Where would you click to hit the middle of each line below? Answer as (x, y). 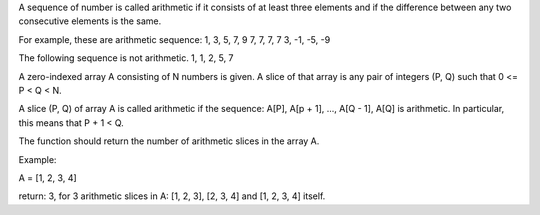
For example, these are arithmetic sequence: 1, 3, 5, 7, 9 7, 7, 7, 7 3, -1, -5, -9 (174, 39)
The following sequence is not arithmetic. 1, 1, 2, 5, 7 (126, 58)
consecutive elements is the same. (90, 21)
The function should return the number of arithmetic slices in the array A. (169, 141)
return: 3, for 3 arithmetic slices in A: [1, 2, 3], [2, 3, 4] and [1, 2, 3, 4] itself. (172, 196)
